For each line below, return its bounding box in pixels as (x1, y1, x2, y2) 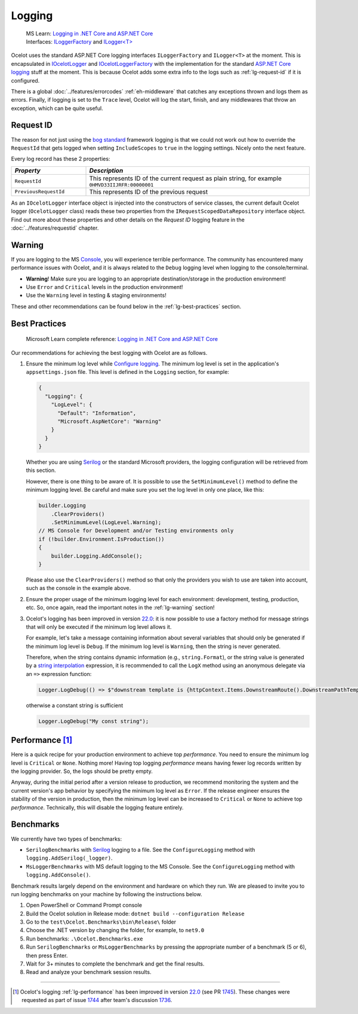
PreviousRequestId (14, 188, 65, 195)
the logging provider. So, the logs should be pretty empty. (11, 768, 153, 775)
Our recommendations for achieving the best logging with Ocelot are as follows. (11, 349, 208, 356)
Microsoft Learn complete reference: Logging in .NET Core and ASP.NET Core (26, 336, 218, 343)
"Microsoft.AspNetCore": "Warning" (57, 418, 162, 425)
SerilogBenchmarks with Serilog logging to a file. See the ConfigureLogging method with (26, 846, 255, 853)
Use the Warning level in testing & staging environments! (26, 292, 166, 299)
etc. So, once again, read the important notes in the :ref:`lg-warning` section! (26, 604, 215, 611)
